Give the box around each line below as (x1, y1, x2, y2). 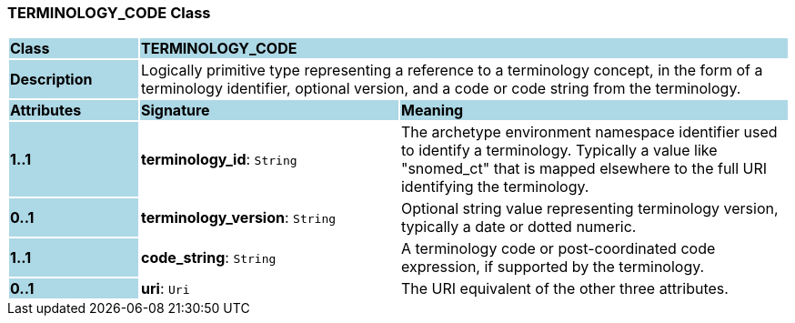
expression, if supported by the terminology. (400, 257, 705, 277)
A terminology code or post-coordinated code (400, 239, 716, 258)
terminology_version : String (140, 208, 337, 227)
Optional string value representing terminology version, (400, 199, 779, 218)
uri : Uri (140, 279, 190, 298)
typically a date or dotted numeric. (400, 217, 637, 237)
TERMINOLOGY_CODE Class (7, 4, 211, 22)
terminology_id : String (140, 150, 297, 169)
